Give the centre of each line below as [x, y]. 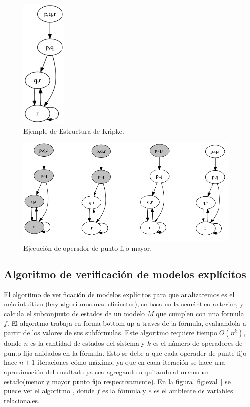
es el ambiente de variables [193, 391]
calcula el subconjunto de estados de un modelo [75, 313]
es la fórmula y [124, 391]
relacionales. [22, 400]
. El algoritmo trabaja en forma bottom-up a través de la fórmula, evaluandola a [126, 323]
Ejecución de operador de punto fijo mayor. [88, 247]
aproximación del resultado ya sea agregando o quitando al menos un [107, 371]
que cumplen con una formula [200, 313]
